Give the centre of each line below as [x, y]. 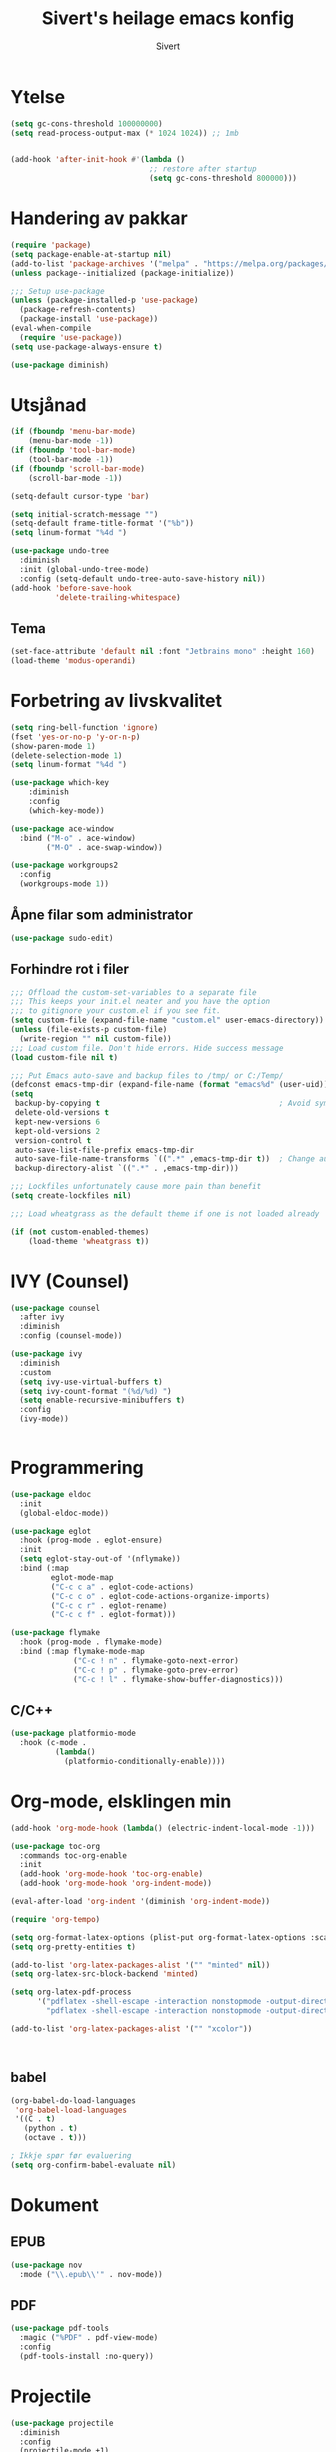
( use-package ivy [46, 1354]
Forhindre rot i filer [70, 969]
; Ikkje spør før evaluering [71, 2156]
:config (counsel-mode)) [71, 1336]
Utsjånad [48, 404]
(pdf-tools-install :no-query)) [87, 2356]
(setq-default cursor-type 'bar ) [80, 496]
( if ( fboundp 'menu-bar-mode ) [73, 432]
